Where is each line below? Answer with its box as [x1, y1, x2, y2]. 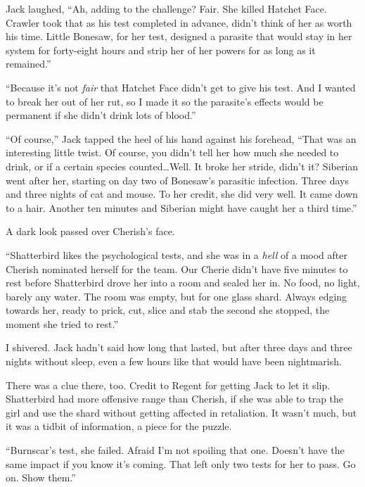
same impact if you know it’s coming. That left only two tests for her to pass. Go [6, 456, 356, 471]
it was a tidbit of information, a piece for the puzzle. [6, 419, 232, 434]
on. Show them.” [6, 470, 76, 485]
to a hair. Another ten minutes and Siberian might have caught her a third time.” [6, 200, 357, 215]
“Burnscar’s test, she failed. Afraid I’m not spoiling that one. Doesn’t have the [6, 443, 345, 457]
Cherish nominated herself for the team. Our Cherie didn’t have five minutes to [6, 261, 348, 276]
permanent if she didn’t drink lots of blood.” [6, 108, 196, 122]
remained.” [6, 56, 51, 71]
